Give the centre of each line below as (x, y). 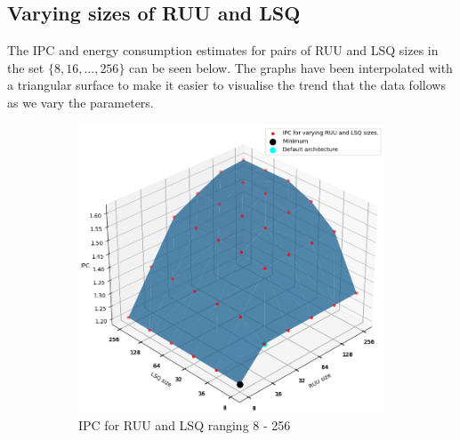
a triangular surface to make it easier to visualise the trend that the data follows (226, 85)
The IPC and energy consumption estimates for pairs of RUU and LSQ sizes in (223, 50)
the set (26, 67)
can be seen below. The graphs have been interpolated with (291, 67)
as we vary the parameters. (81, 102)
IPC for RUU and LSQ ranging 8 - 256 (185, 424)
